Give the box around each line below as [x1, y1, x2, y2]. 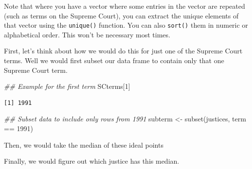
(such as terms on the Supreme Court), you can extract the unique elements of [4, 10, 239, 20]
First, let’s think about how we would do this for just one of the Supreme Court [4, 46, 243, 56]
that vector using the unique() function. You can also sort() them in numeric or [4, 20, 248, 30]
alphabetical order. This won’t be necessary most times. [4, 29, 170, 39]
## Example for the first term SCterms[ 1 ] [4, 81, 130, 91]
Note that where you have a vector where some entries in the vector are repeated [4, 1, 245, 11]
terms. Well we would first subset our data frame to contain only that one [4, 55, 224, 66]
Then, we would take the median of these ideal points [4, 139, 163, 150]
